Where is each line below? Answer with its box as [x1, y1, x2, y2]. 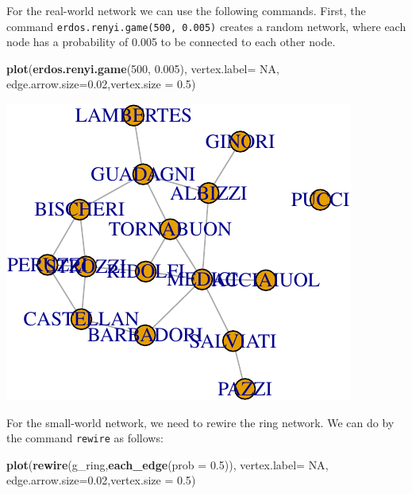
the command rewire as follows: [6, 430, 164, 446]
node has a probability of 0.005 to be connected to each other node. [6, 33, 336, 50]
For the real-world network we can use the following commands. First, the [6, 2, 366, 18]
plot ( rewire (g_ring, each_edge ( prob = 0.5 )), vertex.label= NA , [6, 456, 329, 473]
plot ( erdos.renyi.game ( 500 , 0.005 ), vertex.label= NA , [6, 60, 279, 76]
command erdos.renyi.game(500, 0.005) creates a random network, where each [6, 18, 406, 34]
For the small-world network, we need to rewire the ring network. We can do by [6, 414, 395, 430]
